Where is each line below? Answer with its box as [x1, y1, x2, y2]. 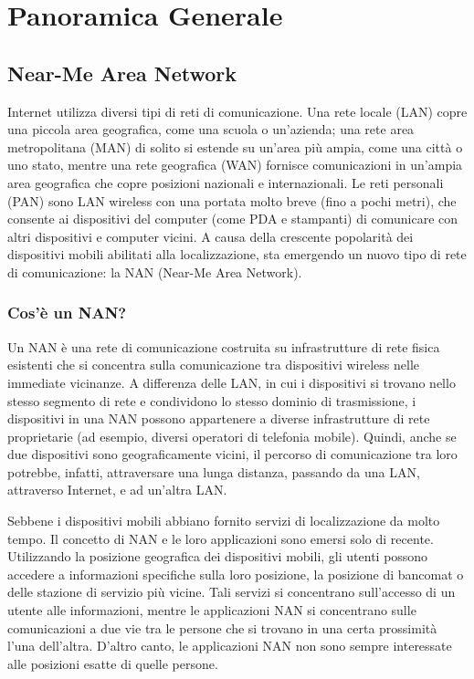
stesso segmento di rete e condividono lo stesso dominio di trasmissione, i [7, 391, 416, 410]
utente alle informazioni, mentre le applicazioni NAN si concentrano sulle [7, 601, 416, 620]
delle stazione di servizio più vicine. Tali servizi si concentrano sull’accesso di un [7, 582, 456, 601]
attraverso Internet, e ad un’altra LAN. [7, 480, 227, 499]
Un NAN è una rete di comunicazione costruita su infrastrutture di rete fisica [7, 337, 440, 356]
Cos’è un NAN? [7, 301, 127, 324]
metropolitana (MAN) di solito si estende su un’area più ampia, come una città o [7, 137, 463, 156]
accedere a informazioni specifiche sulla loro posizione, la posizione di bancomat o [7, 564, 464, 583]
